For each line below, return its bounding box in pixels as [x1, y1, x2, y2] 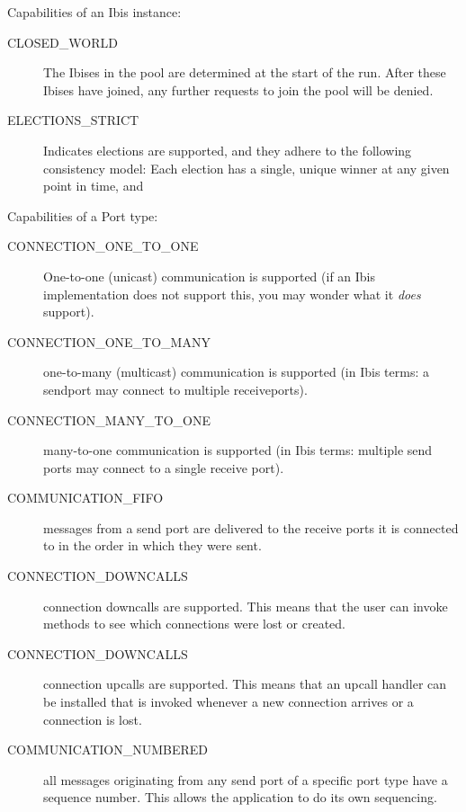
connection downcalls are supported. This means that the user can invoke [43, 596, 448, 615]
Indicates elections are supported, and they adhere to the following [43, 140, 412, 159]
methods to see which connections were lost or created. [43, 614, 345, 633]
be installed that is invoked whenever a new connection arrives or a [43, 692, 414, 711]
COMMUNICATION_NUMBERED [7, 740, 209, 759]
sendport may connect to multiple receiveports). [43, 379, 308, 398]
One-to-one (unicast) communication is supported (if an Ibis [43, 266, 376, 285]
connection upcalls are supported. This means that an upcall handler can [43, 674, 447, 693]
